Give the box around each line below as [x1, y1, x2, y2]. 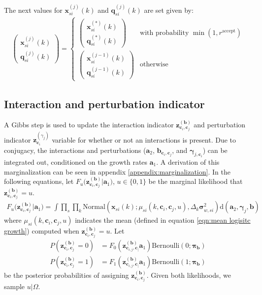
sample [4, 281, 25, 291]
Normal [83, 204, 105, 211]
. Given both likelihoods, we [146, 269, 231, 280]
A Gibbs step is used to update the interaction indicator [4, 119, 174, 129]
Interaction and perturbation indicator [4, 96, 205, 111]
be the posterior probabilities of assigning [4, 269, 129, 280]
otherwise [140, 61, 168, 68]
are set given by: [144, 4, 194, 15]
